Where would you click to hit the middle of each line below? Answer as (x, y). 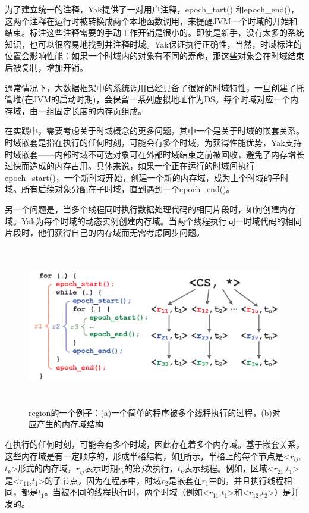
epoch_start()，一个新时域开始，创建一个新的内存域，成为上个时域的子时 (147, 177)
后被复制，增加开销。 (46, 67)
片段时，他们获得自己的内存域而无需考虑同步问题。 (105, 232)
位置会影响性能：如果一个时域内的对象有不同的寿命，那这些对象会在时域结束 (154, 56)
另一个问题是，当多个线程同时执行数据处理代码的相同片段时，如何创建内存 (150, 209)
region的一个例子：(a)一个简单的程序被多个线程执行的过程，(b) (150, 412)
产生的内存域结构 (70, 424)
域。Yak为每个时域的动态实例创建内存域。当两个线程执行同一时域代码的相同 (153, 220)
